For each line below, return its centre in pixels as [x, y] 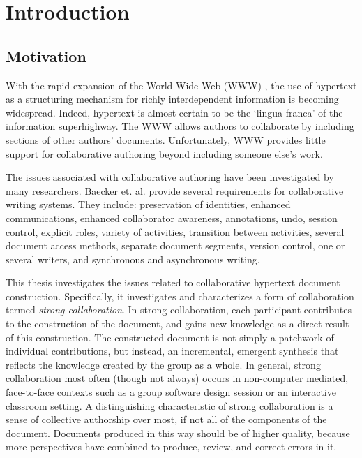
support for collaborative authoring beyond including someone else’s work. [164, 153]
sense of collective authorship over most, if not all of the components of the [166, 419]
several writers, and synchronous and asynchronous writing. [133, 259]
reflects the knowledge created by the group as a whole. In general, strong [163, 364]
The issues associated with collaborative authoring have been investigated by [170, 177]
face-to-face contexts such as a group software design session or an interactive [171, 392]
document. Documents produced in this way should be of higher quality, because [178, 433]
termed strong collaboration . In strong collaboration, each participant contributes [179, 310]
